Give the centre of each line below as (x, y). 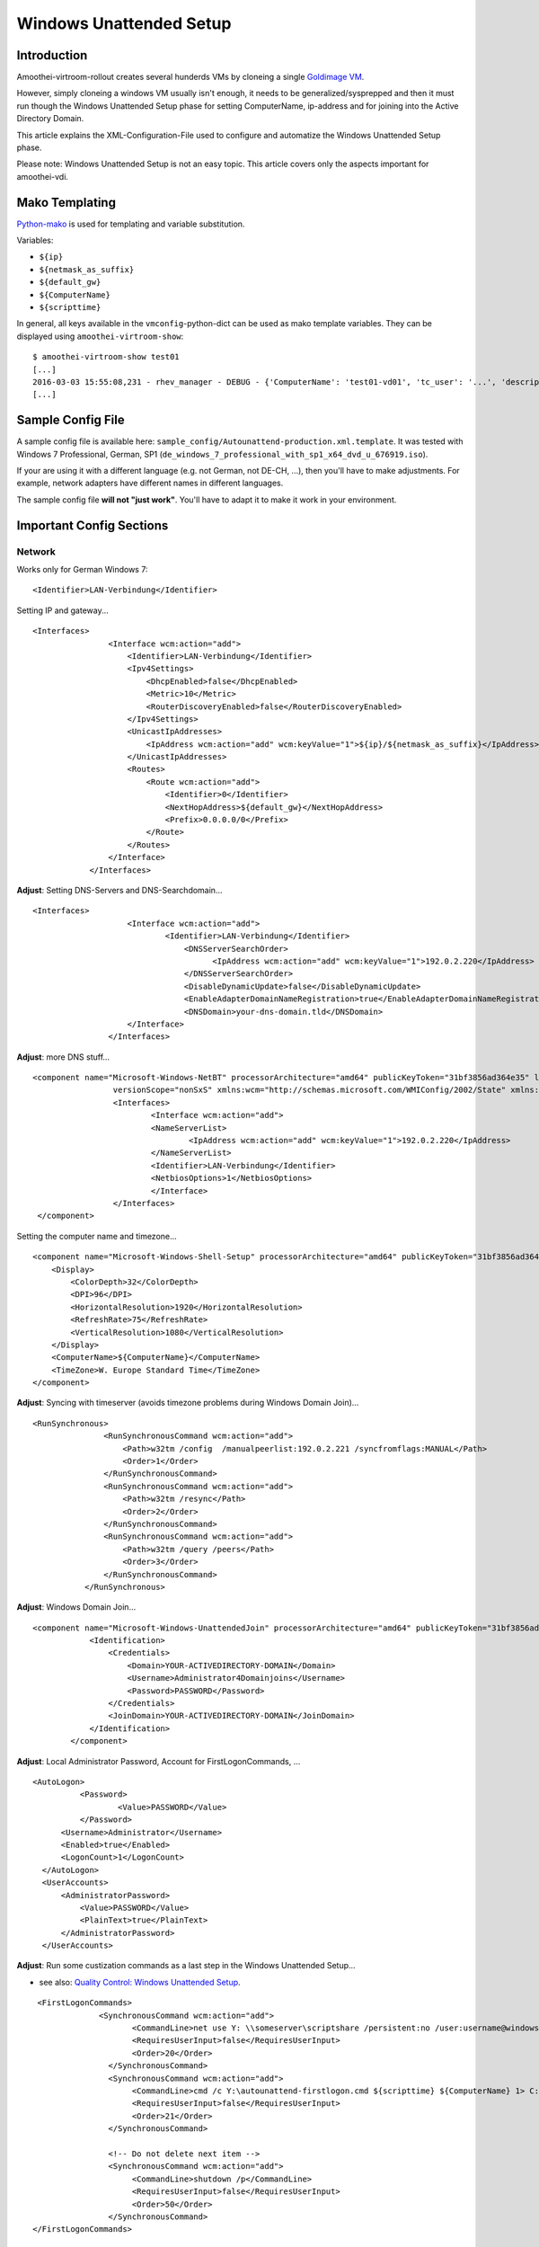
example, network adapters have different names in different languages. (150, 483)
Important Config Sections (93, 525)
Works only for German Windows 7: (82, 570)
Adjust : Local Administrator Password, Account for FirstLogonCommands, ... (159, 1761)
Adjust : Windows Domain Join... (76, 1607)
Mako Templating (66, 202)
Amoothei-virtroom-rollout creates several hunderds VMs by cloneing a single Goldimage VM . (190, 77)
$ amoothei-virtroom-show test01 (106, 357)
